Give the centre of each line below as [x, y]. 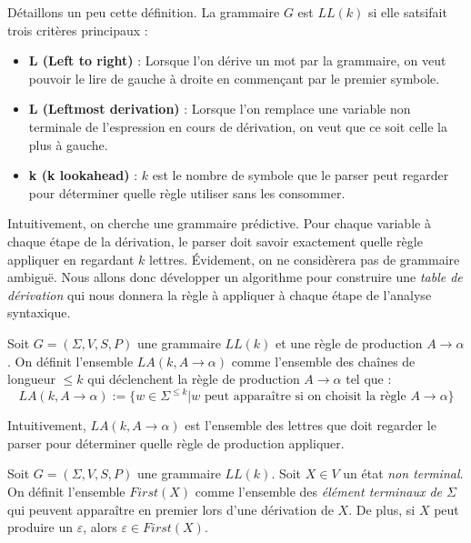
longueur [31, 379]
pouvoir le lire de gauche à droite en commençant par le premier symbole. [234, 78]
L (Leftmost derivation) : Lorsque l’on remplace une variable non [220, 109]
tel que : [369, 379]
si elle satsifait [407, 12]
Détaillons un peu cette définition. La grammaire [144, 12]
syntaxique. [39, 312]
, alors [100, 527]
